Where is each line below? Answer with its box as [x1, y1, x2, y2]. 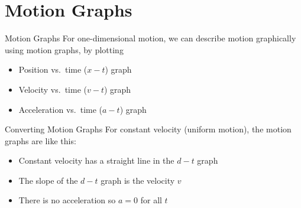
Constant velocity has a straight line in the [18, 154, 174, 167]
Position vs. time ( [18, 63, 88, 76]
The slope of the [18, 174, 78, 186]
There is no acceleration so [18, 194, 116, 206]
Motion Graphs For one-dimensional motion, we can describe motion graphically [5, 32, 296, 44]
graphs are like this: [5, 134, 76, 147]
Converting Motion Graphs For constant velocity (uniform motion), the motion [5, 123, 292, 135]
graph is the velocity [101, 174, 175, 186]
